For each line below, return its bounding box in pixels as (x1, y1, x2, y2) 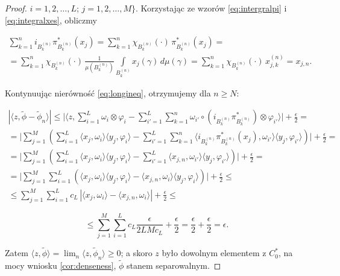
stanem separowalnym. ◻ (126, 259, 221, 272)
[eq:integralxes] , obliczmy (5, 13, 97, 26)
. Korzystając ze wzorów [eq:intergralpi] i (136, 2, 287, 14)
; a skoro (121, 246, 153, 259)
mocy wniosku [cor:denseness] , (5, 259, 116, 272)
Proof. (5, 2, 27, 14)
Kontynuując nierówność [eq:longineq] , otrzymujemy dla (5, 86, 211, 99)
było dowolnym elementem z (162, 246, 266, 259)
